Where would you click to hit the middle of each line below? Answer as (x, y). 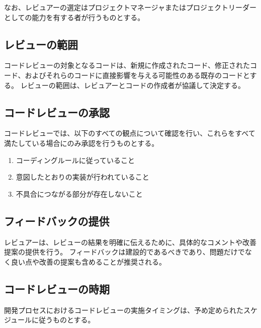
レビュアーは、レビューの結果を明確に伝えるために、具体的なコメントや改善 (130, 242)
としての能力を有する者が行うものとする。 (74, 17)
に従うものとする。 (63, 320)
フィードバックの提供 (57, 221)
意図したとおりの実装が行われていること (82, 177)
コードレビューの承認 (57, 112)
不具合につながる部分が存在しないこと (79, 193)
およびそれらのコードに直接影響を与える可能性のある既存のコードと (137, 75)
